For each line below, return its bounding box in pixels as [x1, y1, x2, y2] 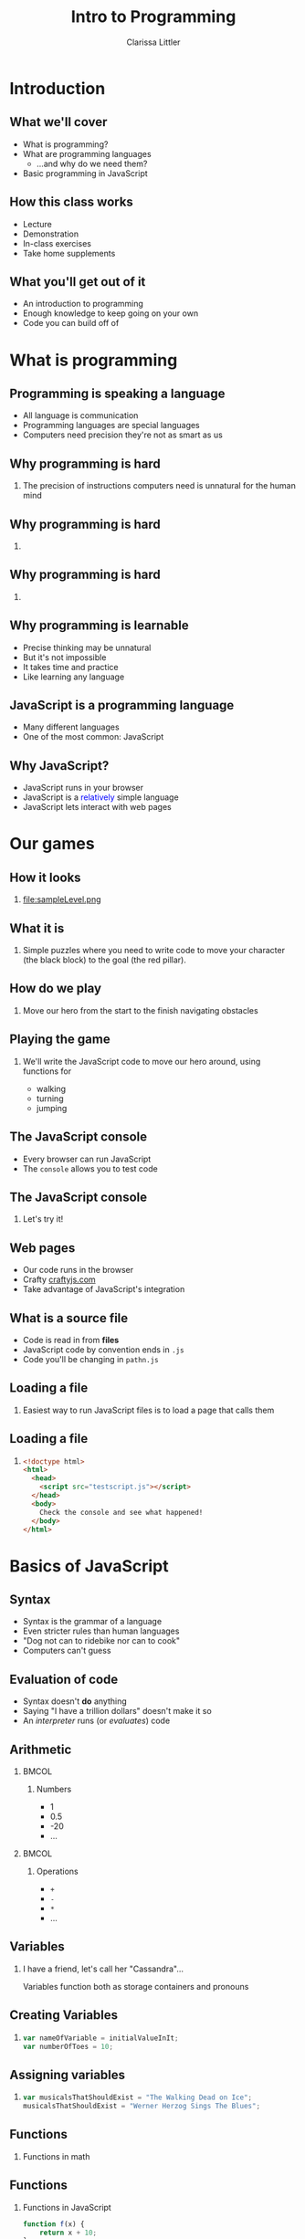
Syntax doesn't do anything [22, 1696, 127, 1707]
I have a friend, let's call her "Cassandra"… [22, 1963, 184, 1974]
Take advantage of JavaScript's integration [22, 1284, 185, 1295]
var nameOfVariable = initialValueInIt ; [22, 2034, 179, 2043]
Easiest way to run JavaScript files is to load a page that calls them [22, 1404, 275, 1415]
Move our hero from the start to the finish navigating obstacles [22, 1004, 258, 1015]
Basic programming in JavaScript [22, 167, 148, 179]
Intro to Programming [70, 6, 237, 27]
